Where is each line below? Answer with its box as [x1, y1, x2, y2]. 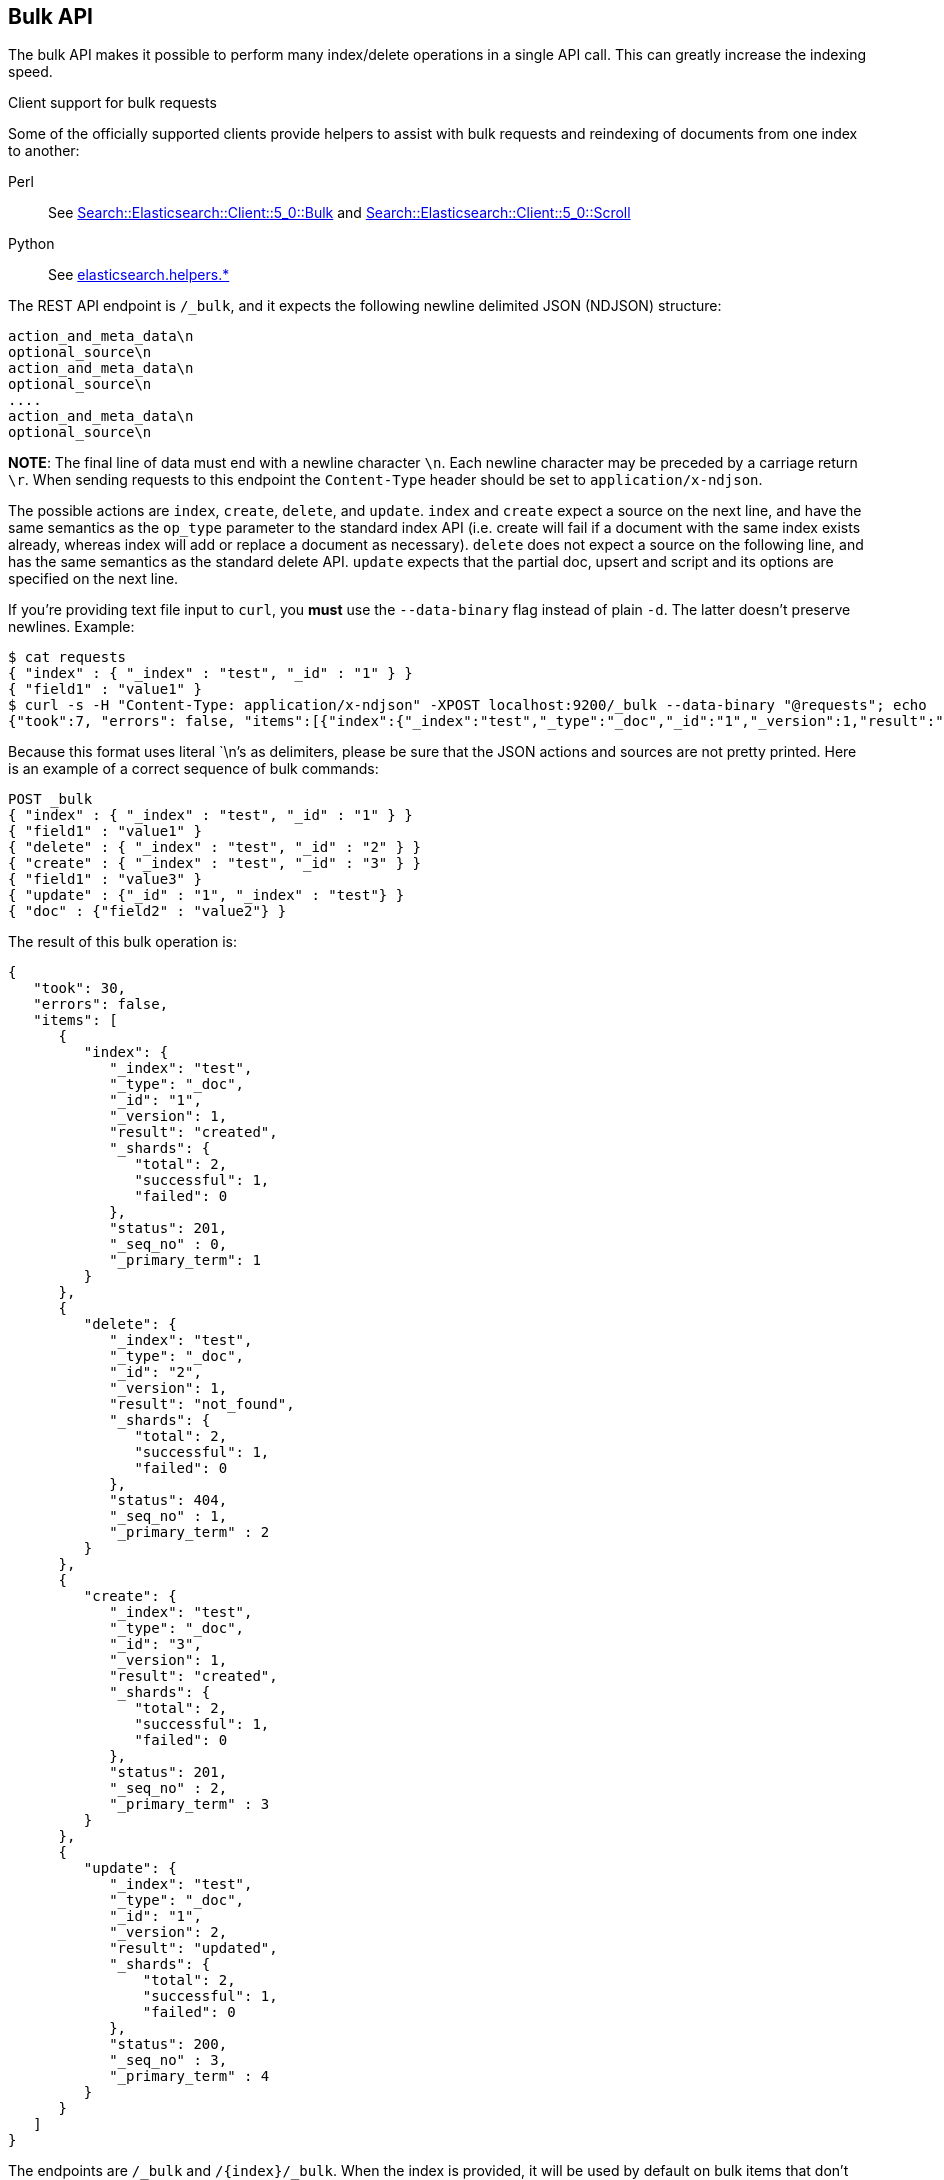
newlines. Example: [8, 618, 135, 636]
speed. [8, 63, 53, 81]
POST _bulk [8, 791, 93, 808]
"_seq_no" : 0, [109, 1236, 228, 1253]
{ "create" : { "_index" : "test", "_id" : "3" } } [8, 855, 422, 872]
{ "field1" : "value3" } [8, 871, 202, 888]
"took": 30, [33, 980, 127, 997]
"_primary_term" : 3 [109, 1796, 270, 1813]
